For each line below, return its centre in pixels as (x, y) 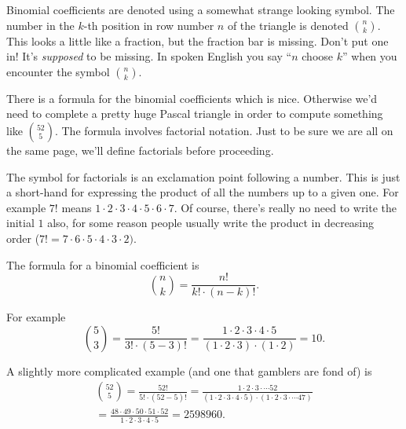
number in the (40, 25)
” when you (369, 56)
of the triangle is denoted (288, 25)
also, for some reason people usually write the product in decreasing (211, 223)
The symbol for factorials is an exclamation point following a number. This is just (203, 176)
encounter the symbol (58, 71)
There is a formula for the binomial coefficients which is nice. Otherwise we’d (192, 98)
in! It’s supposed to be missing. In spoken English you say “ (149, 56)
